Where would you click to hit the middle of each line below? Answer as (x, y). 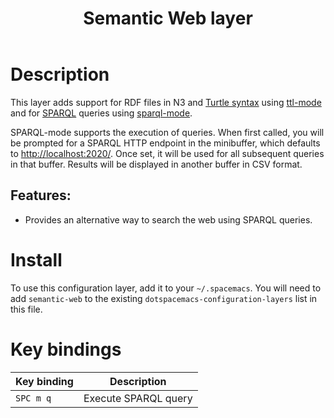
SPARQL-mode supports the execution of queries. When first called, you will (167, 132)
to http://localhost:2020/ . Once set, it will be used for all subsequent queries (167, 153)
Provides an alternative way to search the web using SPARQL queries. (168, 219)
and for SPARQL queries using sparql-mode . (101, 113)
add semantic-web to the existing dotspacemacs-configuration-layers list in (164, 298)
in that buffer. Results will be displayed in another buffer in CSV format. (156, 164)
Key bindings (66, 349)
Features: (41, 195)
